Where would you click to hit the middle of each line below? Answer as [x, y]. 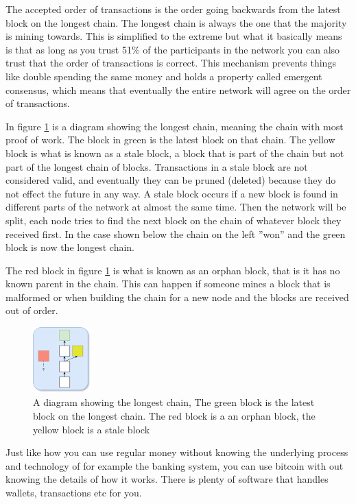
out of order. [32, 310]
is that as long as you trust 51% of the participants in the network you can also [173, 49]
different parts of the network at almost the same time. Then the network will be [176, 207]
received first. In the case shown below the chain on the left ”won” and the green [176, 233]
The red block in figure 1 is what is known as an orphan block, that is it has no [173, 270]
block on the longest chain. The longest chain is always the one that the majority [176, 22]
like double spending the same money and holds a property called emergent [164, 76]
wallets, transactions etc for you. [74, 493]
